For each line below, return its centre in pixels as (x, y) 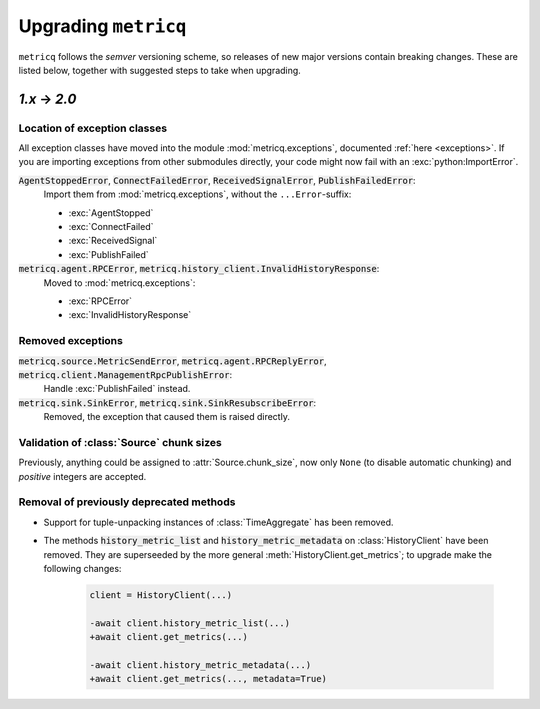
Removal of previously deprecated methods (127, 502)
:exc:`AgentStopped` (111, 212)
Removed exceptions (71, 341)
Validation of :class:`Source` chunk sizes (120, 442)
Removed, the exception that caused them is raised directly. (166, 417)
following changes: (82, 568)
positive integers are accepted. (82, 476)
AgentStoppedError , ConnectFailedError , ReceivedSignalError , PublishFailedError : (217, 180)
